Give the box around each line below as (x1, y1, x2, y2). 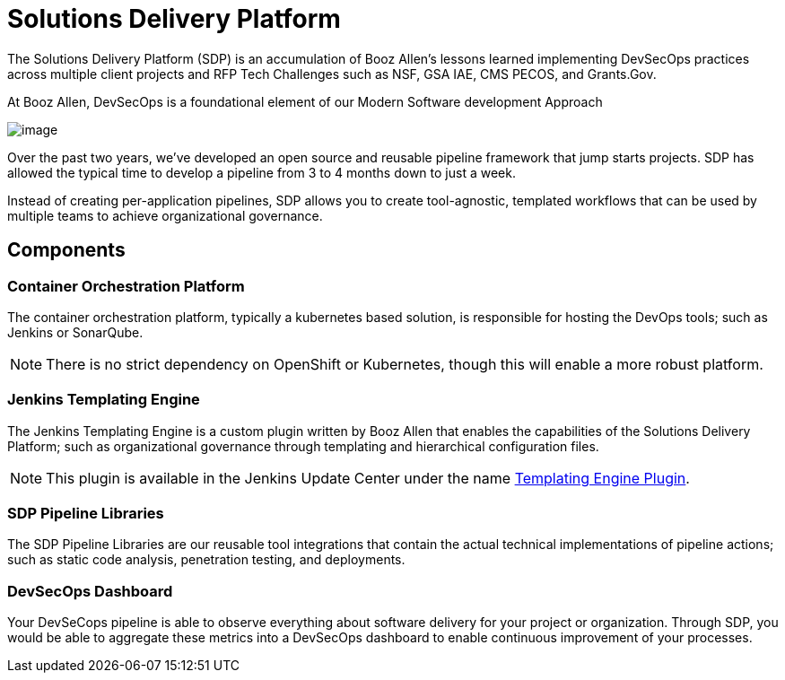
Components (7, 239, 126, 262)
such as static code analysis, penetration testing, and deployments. (7, 552, 406, 568)
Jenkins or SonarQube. (7, 324, 144, 340)
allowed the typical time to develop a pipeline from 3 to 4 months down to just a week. (7, 164, 516, 180)
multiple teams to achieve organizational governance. (7, 207, 323, 223)
